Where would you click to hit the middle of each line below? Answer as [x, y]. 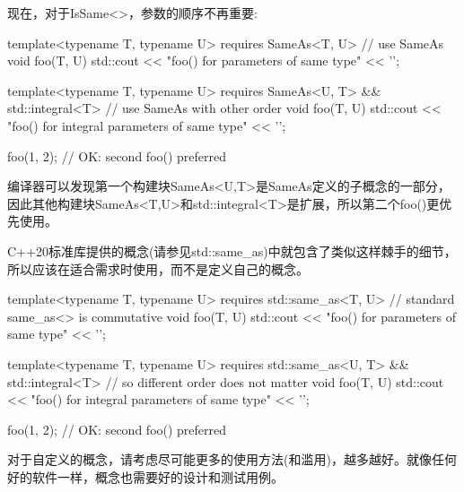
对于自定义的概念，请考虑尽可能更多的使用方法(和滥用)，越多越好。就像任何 [232, 459]
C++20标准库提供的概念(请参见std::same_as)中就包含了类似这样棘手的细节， [232, 250]
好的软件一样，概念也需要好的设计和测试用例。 [145, 476]
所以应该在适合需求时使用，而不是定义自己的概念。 [158, 268]
